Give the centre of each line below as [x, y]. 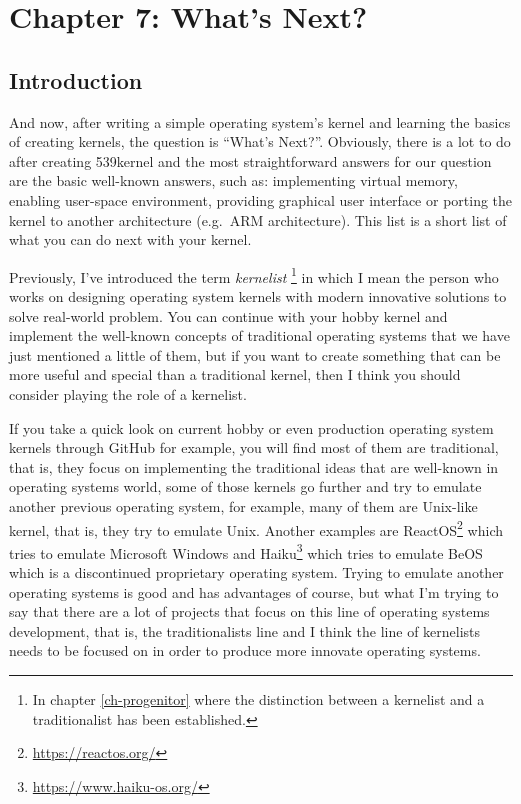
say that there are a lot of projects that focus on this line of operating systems [249, 611]
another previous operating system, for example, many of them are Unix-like [243, 505]
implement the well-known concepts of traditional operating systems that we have [259, 335]
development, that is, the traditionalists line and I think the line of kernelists [245, 630]
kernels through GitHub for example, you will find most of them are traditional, [254, 447]
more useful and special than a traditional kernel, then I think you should [235, 374]
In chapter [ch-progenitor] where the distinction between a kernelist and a [258, 698]
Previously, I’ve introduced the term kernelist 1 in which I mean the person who [254, 275]
